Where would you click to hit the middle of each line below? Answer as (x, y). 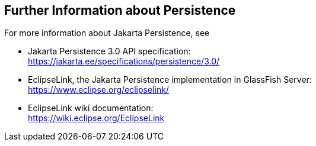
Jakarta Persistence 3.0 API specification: (109, 51)
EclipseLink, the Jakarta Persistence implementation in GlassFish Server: (170, 80)
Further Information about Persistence (120, 10)
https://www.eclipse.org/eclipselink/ (98, 90)
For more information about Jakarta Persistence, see (107, 33)
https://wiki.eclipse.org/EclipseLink (96, 118)
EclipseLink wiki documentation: (91, 108)
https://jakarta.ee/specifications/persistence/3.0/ (124, 61)
